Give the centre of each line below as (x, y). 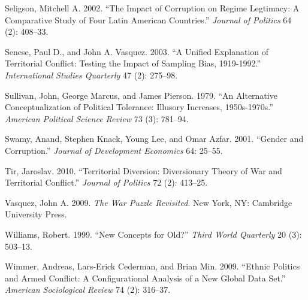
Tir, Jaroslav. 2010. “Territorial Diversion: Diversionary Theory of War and (144, 170)
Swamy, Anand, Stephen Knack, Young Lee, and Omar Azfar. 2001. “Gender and (154, 139)
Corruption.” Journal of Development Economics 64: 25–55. (114, 150)
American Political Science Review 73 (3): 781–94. (97, 118)
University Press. (36, 214)
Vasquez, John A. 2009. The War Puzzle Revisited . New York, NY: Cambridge (149, 202)
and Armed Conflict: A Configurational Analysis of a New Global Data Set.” (145, 278)
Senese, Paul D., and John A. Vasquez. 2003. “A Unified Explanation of (137, 51)
